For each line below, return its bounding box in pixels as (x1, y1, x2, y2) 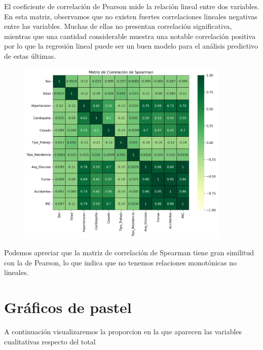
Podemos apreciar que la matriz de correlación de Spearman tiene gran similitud (4, 247, 254, 258)
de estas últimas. (4, 50, 56, 61)
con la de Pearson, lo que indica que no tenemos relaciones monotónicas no (4, 257, 237, 267)
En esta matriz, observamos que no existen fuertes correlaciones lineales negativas (4, 11, 257, 21)
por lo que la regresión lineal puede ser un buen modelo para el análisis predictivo (4, 41, 258, 51)
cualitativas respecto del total (4, 336, 96, 346)
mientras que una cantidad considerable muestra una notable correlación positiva (4, 30, 255, 41)
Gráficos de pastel (4, 297, 132, 318)
